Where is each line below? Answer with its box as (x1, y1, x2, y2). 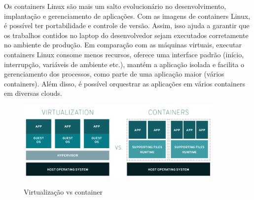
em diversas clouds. (4, 88, 62, 98)
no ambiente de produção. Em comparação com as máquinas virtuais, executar (4, 40, 242, 50)
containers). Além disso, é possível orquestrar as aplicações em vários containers (4, 78, 245, 88)
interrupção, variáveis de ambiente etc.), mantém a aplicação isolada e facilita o (4, 59, 245, 69)
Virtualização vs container (24, 187, 103, 197)
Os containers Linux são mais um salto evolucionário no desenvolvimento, (4, 1, 226, 11)
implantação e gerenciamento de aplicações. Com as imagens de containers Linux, (4, 10, 251, 21)
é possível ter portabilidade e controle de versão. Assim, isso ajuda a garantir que (4, 20, 250, 31)
